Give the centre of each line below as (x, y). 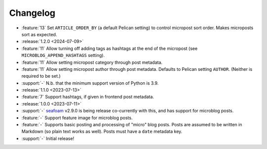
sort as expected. (39, 34)
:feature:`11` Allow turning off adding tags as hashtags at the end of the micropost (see (110, 48)
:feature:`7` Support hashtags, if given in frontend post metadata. (88, 97)
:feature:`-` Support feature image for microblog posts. (77, 118)
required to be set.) (41, 76)
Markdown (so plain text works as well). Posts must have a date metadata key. (102, 132)
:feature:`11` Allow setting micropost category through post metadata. (92, 62)
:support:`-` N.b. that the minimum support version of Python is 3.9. (90, 83)
